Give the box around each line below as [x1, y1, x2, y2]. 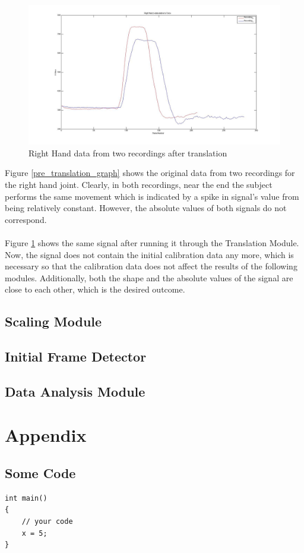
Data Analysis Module [5, 382, 145, 400]
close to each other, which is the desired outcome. [5, 283, 185, 296]
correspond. [5, 213, 47, 225]
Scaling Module [5, 312, 102, 331]
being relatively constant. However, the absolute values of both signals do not [5, 202, 287, 214]
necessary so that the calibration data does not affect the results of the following [5, 260, 297, 272]
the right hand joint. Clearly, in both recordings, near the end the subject [5, 178, 273, 190]
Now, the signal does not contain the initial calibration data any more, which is [5, 248, 294, 260]
